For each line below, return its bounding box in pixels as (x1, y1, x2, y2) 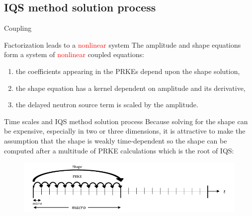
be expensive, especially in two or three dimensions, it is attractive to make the (4, 126, 246, 136)
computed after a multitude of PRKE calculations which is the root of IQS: (4, 145, 234, 155)
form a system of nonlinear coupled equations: (4, 49, 144, 60)
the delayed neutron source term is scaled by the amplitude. (15, 99, 198, 110)
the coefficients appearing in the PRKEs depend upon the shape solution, (15, 66, 240, 76)
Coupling (4, 23, 32, 33)
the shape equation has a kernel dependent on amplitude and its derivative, (15, 82, 246, 93)
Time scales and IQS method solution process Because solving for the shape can (4, 116, 248, 126)
